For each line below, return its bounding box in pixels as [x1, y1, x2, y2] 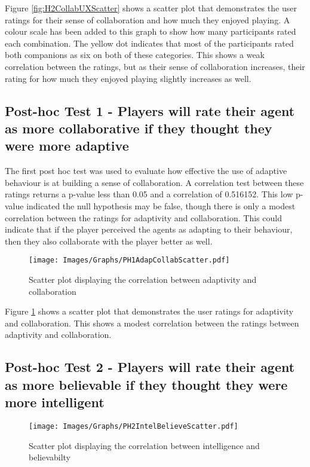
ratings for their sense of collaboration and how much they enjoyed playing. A [5, 13, 290, 26]
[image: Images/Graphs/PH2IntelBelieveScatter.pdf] [29, 422, 238, 431]
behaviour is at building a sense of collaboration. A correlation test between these [5, 176, 304, 188]
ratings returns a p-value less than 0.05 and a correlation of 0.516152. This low [5, 188, 293, 200]
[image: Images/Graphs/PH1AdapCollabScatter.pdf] [29, 256, 230, 265]
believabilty [29, 451, 71, 463]
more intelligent [5, 393, 105, 411]
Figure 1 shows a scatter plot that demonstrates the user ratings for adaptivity [5, 305, 294, 318]
